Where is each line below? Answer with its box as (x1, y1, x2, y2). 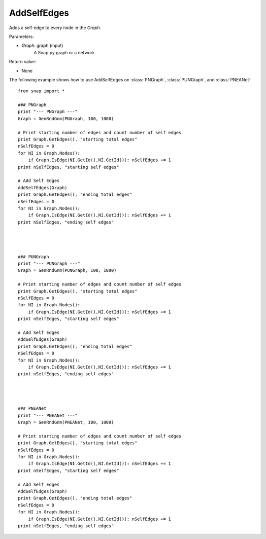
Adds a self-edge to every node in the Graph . (9, 25, 101, 31)
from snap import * (18, 88, 65, 94)
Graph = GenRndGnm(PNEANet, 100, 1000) (18, 420, 114, 425)
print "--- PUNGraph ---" (18, 261, 81, 266)
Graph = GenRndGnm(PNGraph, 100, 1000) (18, 116, 114, 121)
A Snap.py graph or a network (33, 49, 95, 55)
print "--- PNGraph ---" (18, 109, 78, 114)
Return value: (9, 59, 36, 65)
